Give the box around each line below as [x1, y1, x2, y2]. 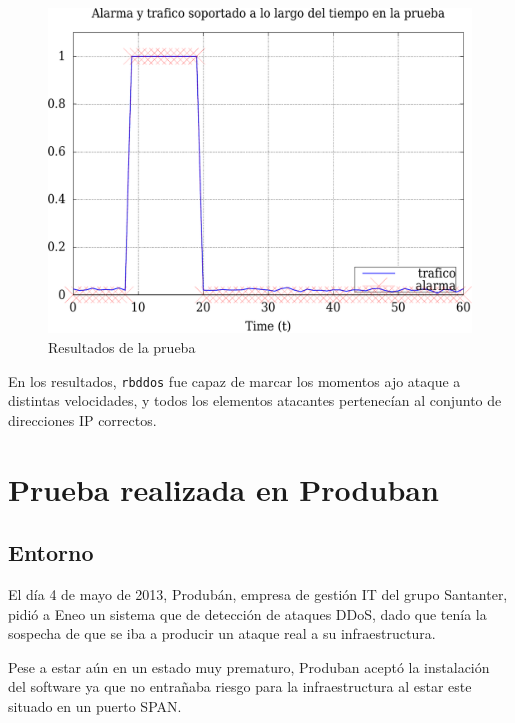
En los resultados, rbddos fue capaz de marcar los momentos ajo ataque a [8, 370, 461, 391]
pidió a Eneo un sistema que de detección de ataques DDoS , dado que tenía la [8, 603, 487, 624]
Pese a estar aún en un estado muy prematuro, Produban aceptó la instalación [8, 656, 490, 677]
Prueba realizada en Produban [8, 468, 439, 509]
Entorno [8, 537, 94, 568]
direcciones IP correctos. [8, 409, 157, 430]
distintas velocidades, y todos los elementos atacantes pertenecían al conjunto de [8, 390, 502, 411]
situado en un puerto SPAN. [8, 696, 182, 717]
